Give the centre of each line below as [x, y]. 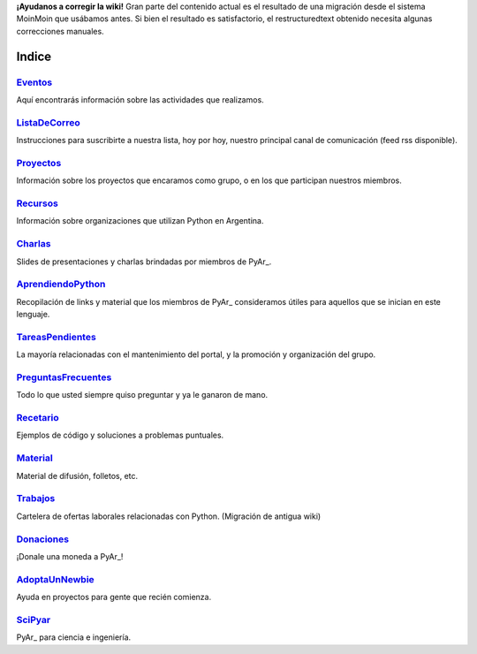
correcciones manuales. [61, 31]
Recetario [38, 418]
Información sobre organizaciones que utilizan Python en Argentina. [140, 221]
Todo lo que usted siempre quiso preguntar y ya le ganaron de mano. [142, 395]
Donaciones [43, 539]
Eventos [34, 82]
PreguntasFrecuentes [64, 377]
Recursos [38, 203]
